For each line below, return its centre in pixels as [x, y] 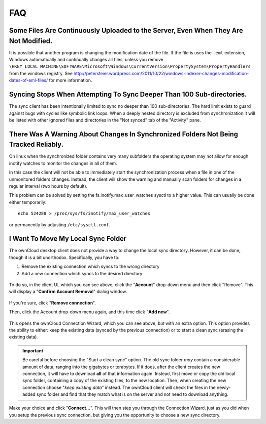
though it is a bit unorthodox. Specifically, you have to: [64, 257]
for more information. [70, 80]
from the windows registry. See [41, 73]
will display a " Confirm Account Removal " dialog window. [68, 292]
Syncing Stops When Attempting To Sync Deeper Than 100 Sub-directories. [128, 95]
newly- [224, 387]
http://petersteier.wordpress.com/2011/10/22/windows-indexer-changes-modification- [161, 73]
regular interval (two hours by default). [48, 186]
